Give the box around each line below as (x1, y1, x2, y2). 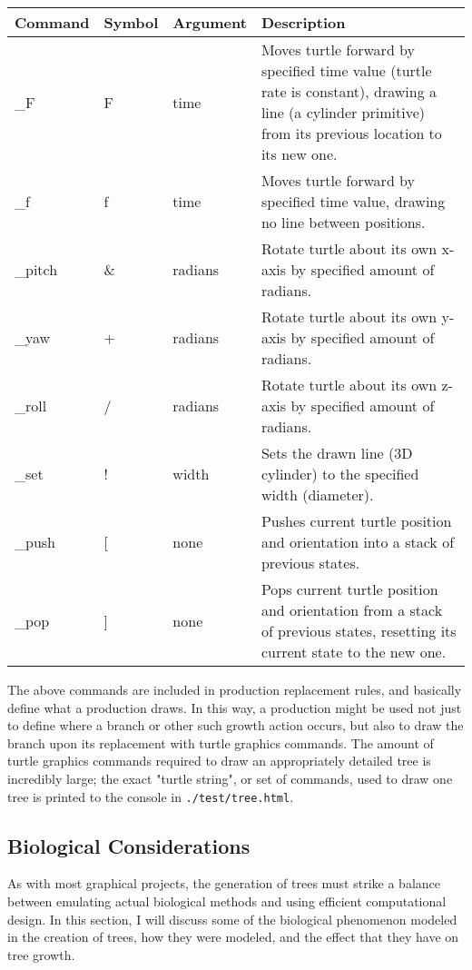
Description (261, 12, 346, 33)
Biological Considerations (7, 831, 251, 859)
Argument (172, 12, 247, 33)
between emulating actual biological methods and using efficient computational (7, 892, 447, 911)
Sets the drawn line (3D (261, 442, 413, 463)
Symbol (103, 12, 159, 33)
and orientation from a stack (261, 599, 443, 620)
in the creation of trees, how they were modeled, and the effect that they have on (7, 927, 459, 946)
